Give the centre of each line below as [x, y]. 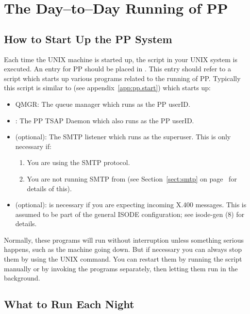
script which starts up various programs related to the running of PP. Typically [122, 78]
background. [22, 278]
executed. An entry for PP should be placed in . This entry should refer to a [117, 69]
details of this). [49, 188]
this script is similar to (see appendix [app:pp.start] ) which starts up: [107, 88]
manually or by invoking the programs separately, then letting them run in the [121, 268]
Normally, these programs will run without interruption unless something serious [124, 240]
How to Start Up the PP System [88, 39]
